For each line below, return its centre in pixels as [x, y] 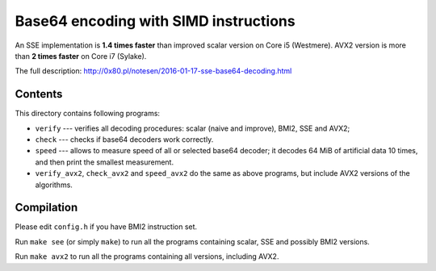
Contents [39, 94]
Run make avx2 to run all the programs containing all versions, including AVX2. [147, 256]
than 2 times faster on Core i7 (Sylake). [81, 56]
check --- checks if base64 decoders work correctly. [124, 140]
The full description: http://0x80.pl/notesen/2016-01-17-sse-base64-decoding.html [153, 71]
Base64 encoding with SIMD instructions [155, 21]
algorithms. [54, 185]
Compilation [46, 208]
